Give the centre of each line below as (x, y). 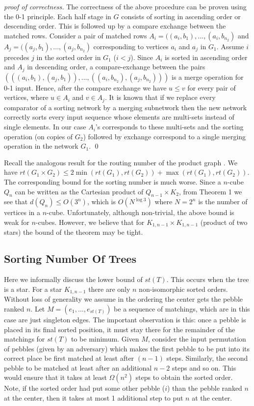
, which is (101, 202)
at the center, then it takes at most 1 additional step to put (94, 398)
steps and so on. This (204, 367)
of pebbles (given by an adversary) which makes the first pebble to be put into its (127, 348)
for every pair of (212, 87)
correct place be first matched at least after (69, 358)
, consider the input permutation (197, 339)
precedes (17, 57)
